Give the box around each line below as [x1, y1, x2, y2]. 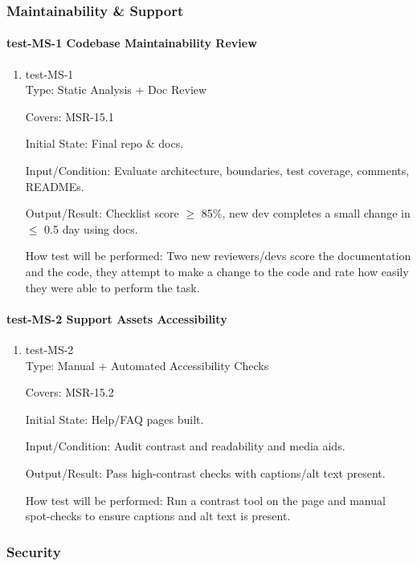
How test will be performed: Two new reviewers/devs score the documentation [25, 247, 411, 264]
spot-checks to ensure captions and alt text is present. [25, 507, 291, 524]
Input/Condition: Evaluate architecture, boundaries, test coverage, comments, [25, 162, 410, 179]
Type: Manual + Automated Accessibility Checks [25, 356, 269, 373]
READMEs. [25, 177, 84, 194]
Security [6, 541, 61, 561]
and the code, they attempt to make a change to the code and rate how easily [25, 263, 409, 279]
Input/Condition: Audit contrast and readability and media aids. [25, 438, 345, 454]
